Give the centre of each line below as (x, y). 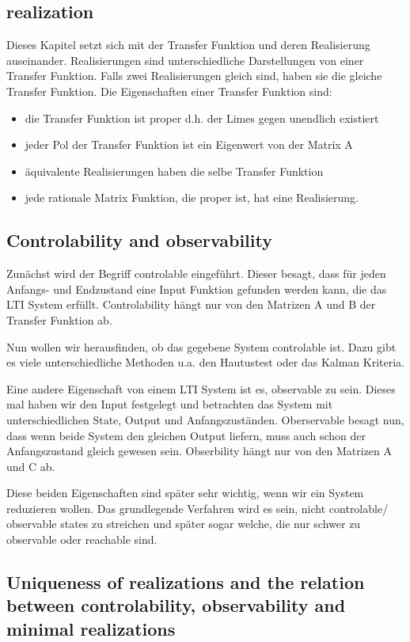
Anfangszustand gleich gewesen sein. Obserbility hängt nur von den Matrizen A (199, 451)
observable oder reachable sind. (82, 539)
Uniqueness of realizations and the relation (186, 582)
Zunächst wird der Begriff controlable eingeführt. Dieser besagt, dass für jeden (196, 274)
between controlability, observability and (176, 605)
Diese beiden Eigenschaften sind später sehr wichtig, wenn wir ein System (185, 493)
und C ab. (31, 466)
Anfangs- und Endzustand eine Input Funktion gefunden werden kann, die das (197, 289)
